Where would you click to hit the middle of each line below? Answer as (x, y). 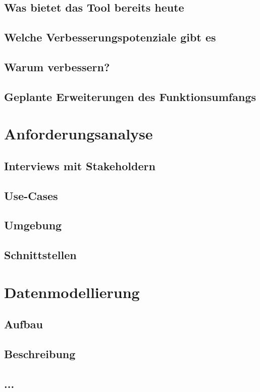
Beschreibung (40, 354)
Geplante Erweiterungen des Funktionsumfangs (130, 96)
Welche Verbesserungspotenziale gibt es (110, 37)
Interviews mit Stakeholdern (80, 165)
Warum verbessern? (57, 66)
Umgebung (33, 225)
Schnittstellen (40, 255)
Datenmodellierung (72, 292)
